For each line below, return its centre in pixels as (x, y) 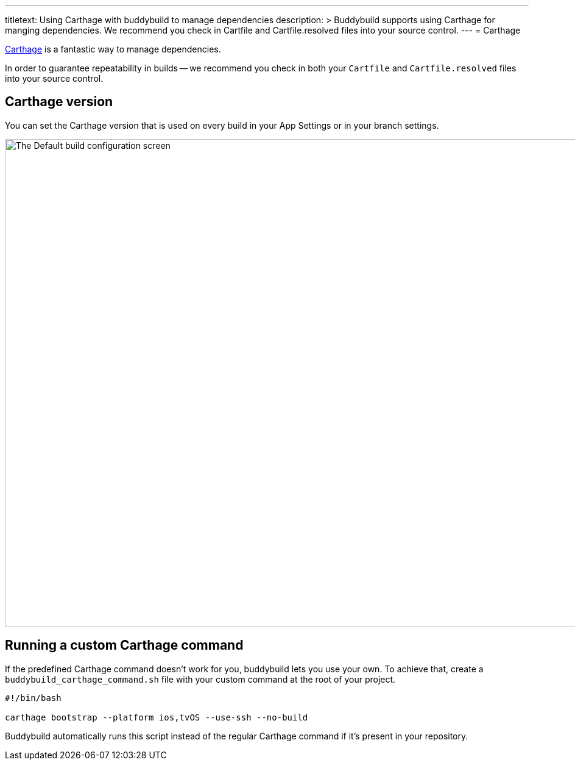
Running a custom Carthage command (124, 645)
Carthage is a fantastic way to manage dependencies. (113, 49)
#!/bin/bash (33, 698)
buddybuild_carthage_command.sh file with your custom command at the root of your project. (200, 679)
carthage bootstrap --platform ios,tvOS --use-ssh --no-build (157, 717)
